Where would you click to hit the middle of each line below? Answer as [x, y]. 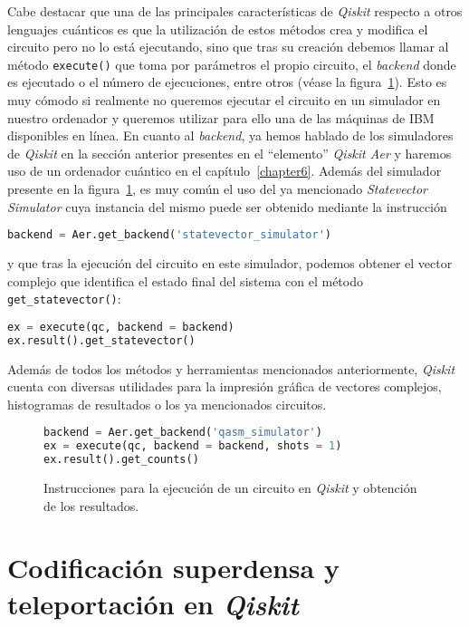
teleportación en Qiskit [153, 603]
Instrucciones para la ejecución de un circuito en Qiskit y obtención [230, 488]
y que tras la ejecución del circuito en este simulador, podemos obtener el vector [230, 263]
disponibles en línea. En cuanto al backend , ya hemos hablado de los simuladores [230, 135]
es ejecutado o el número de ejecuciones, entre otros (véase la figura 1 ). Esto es [227, 82]
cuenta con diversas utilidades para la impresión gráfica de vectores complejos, [225, 386]
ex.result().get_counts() [121, 460]
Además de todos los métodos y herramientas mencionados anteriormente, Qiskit [231, 368]
